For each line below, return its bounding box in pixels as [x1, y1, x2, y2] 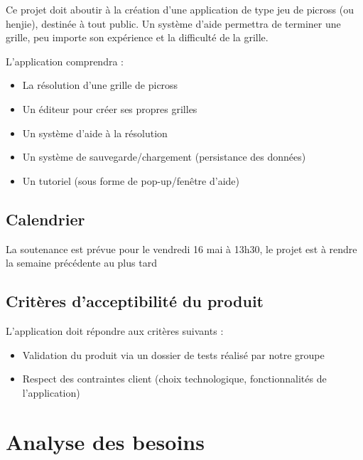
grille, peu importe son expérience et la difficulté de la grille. [6, 30, 269, 45]
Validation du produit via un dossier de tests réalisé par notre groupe [22, 347, 325, 362]
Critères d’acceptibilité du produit [6, 290, 264, 312]
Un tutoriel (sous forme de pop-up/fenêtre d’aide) [22, 173, 239, 188]
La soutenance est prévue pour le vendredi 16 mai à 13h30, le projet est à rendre [6, 241, 357, 256]
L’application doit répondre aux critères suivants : [6, 323, 224, 338]
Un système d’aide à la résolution [22, 125, 168, 140]
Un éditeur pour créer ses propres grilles [22, 101, 197, 116]
